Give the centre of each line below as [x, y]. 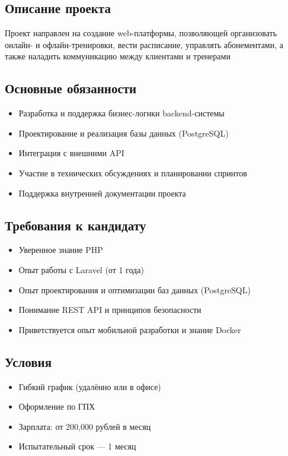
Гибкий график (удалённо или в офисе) [90, 386]
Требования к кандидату [76, 225]
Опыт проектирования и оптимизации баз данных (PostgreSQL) [135, 289]
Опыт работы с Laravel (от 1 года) [81, 269]
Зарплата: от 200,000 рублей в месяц [85, 426]
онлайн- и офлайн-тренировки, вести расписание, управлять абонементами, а [144, 44]
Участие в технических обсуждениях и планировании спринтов [133, 172]
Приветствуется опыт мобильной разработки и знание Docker [130, 329]
